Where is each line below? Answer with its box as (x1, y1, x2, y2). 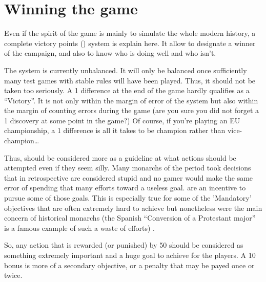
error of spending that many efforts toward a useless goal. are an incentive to (4, 182, 246, 193)
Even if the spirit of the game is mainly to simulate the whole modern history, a (4, 28, 256, 38)
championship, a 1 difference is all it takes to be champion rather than (4, 125, 226, 136)
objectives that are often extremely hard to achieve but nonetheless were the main (4, 202, 262, 213)
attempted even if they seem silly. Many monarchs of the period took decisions (4, 162, 251, 173)
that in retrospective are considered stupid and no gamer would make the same (4, 172, 253, 183)
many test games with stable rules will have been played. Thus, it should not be (4, 75, 256, 85)
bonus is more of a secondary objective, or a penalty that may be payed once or (4, 259, 255, 270)
